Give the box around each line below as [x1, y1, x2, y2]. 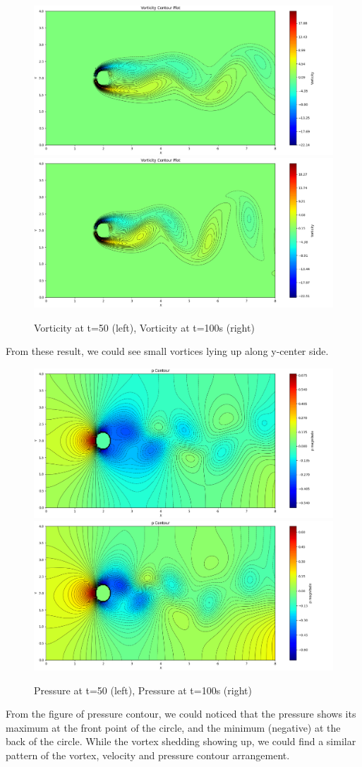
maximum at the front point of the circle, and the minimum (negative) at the [6, 720, 341, 735]
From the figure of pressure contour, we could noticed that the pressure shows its [6, 706, 356, 721]
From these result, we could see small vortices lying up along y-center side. [6, 344, 329, 358]
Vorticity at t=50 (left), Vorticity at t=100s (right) [34, 320, 255, 334]
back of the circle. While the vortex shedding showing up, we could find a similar [6, 734, 356, 749]
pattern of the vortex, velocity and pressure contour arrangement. [6, 748, 290, 763]
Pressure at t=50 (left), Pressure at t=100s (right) [34, 682, 252, 697]
